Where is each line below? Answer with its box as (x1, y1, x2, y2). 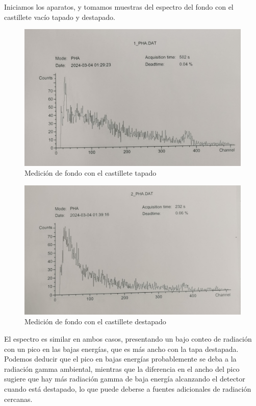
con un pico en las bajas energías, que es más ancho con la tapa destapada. (4, 343, 239, 354)
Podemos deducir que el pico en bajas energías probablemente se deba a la (4, 353, 237, 364)
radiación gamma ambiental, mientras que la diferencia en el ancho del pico (4, 363, 240, 374)
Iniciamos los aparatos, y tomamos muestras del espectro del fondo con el (4, 2, 234, 12)
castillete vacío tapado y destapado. (4, 11, 115, 22)
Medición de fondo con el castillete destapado (24, 316, 166, 327)
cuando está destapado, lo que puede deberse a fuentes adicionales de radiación (4, 384, 251, 394)
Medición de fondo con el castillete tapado (24, 168, 157, 178)
